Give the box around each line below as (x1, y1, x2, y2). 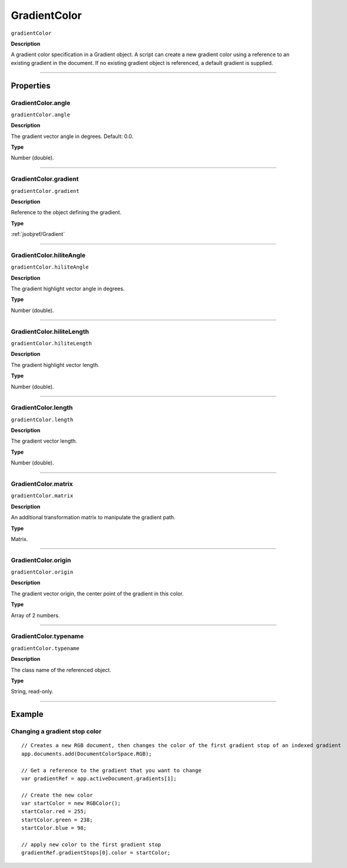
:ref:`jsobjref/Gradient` (11, 231, 65, 238)
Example (11, 709, 44, 719)
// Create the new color (21, 791, 93, 798)
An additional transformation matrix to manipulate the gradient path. (11, 514, 176, 521)
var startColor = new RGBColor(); (21, 800, 121, 807)
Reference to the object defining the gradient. (11, 209, 122, 216)
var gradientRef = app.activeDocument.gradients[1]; (21, 775, 177, 782)
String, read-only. (11, 688, 54, 695)
